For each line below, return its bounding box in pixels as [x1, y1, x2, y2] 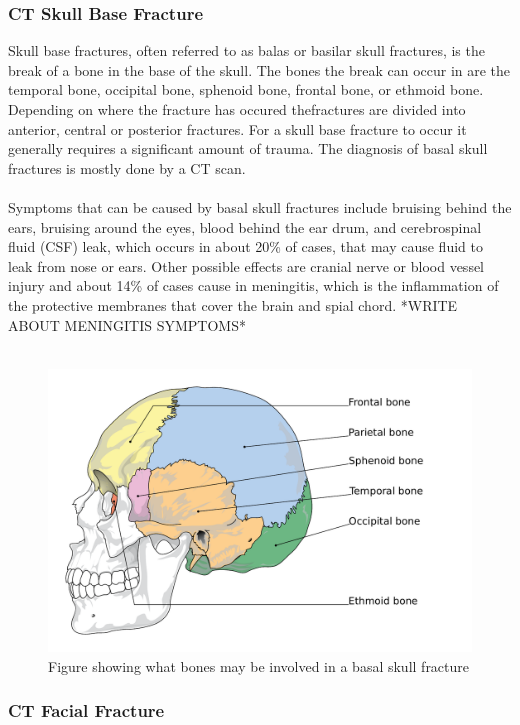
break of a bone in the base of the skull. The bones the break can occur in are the [8, 59, 511, 80]
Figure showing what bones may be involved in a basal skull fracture [48, 655, 470, 676]
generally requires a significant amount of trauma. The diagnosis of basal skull [8, 138, 488, 159]
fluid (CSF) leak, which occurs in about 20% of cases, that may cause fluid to [8, 236, 483, 257]
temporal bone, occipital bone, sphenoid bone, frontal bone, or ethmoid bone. [8, 79, 484, 100]
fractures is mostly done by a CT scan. [8, 157, 246, 178]
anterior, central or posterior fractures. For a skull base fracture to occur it [8, 118, 467, 139]
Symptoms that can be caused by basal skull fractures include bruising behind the [8, 196, 512, 217]
